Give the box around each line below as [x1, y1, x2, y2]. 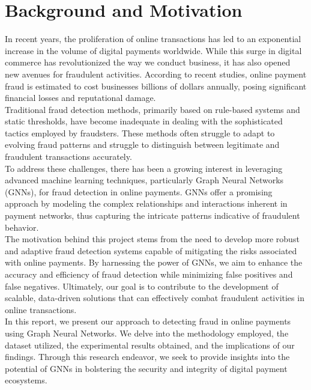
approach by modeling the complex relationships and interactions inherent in [5, 197, 288, 210]
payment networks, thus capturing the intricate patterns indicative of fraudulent [5, 209, 300, 222]
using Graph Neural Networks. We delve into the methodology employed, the [5, 326, 289, 339]
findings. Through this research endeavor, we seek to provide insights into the [5, 350, 290, 363]
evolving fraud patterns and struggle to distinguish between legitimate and [5, 138, 280, 151]
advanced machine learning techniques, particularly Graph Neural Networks [5, 174, 284, 186]
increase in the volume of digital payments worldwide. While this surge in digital [5, 44, 302, 56]
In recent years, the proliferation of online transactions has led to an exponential [5, 32, 301, 45]
